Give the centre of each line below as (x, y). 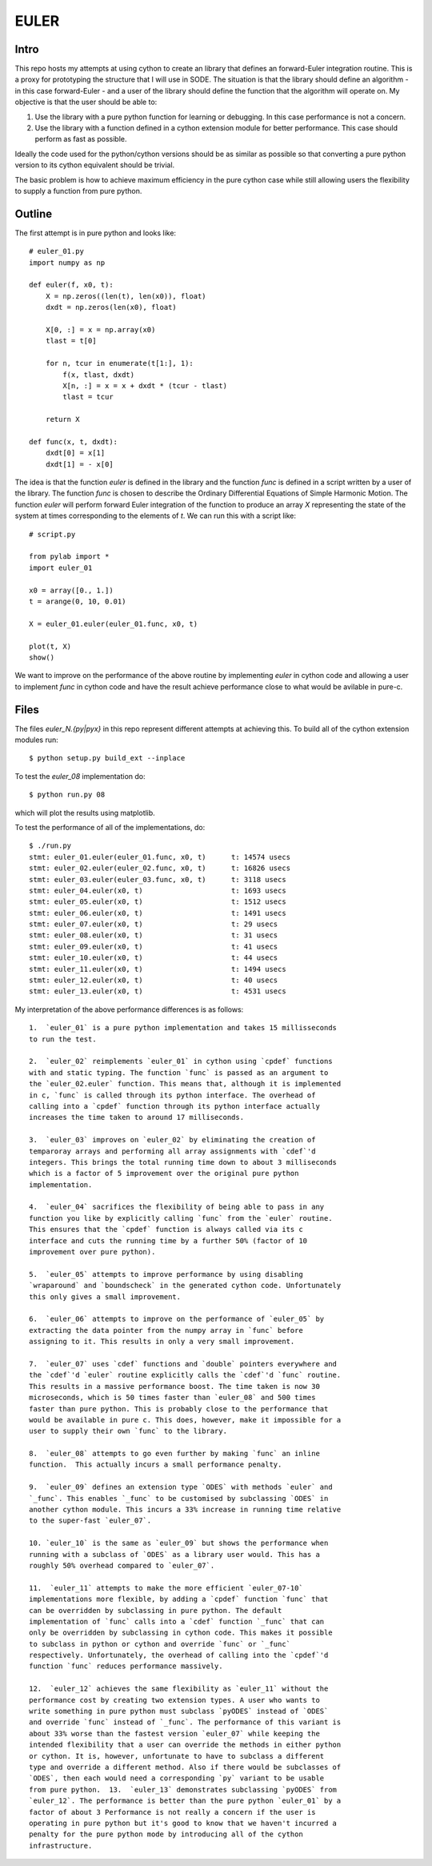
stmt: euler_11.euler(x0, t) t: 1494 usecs (158, 969)
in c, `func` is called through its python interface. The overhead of (172, 1095)
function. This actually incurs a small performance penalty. (156, 1465)
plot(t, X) (50, 646)
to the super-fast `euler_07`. (90, 1521)
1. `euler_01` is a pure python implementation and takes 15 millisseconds (183, 1028)
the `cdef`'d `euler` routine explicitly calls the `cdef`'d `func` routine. (185, 1375)
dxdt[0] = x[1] (75, 453)
